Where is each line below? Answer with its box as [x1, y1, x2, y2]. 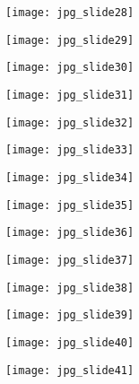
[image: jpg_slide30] [5, 61, 135, 74]
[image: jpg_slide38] [5, 281, 135, 294]
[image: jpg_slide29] [5, 33, 135, 47]
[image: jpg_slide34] [5, 170, 135, 184]
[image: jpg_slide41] [5, 363, 135, 377]
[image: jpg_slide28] [5, 6, 135, 19]
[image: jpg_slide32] [5, 116, 135, 129]
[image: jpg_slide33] [5, 144, 135, 157]
